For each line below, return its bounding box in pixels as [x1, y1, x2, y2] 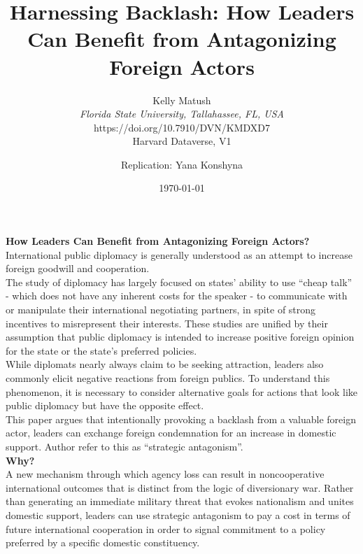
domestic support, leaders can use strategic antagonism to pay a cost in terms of [6, 507, 350, 522]
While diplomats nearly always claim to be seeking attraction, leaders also [6, 357, 324, 371]
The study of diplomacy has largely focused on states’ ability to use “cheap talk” [6, 274, 353, 289]
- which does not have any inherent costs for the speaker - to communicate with [6, 288, 348, 303]
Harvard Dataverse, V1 [132, 134, 232, 148]
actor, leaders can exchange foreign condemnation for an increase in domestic [6, 425, 336, 440]
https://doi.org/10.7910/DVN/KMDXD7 [94, 120, 270, 134]
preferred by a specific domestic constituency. [6, 535, 200, 550]
